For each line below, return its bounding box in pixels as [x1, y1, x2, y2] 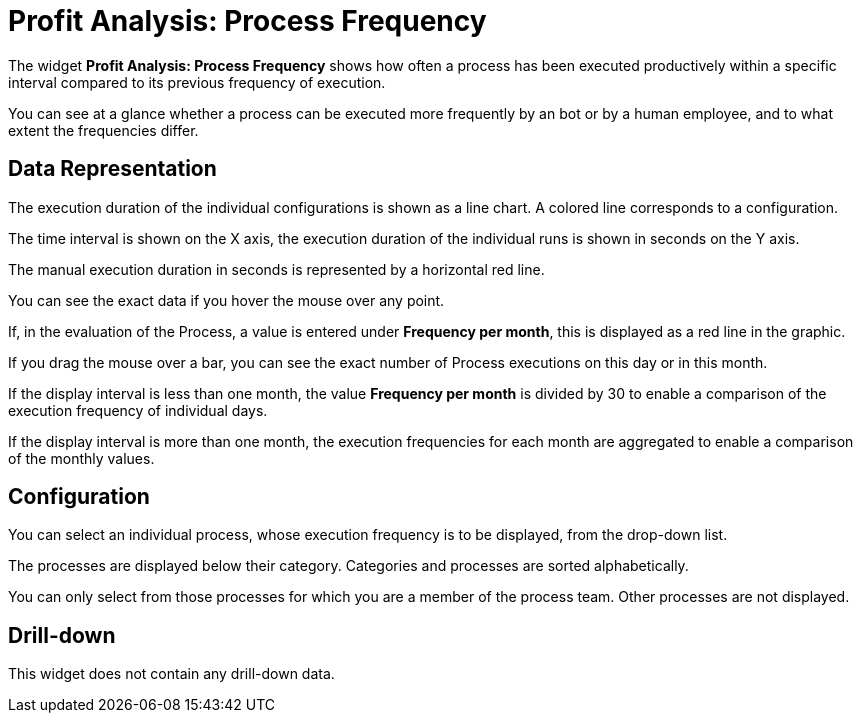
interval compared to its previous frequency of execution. [8, 73, 386, 91]
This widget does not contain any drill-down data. [8, 665, 335, 683]
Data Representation [8, 156, 217, 182]
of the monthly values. [8, 449, 155, 467]
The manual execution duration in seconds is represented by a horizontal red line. [8, 260, 545, 278]
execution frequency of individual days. [8, 401, 268, 419]
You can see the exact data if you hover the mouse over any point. [8, 291, 445, 309]
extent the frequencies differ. [8, 121, 199, 139]
